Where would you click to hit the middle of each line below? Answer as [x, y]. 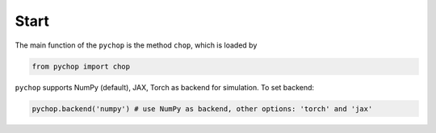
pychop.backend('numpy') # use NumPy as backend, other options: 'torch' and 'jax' [202, 108]
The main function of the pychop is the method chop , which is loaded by [136, 45]
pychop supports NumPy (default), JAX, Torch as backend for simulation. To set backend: [165, 87]
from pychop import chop [81, 66]
